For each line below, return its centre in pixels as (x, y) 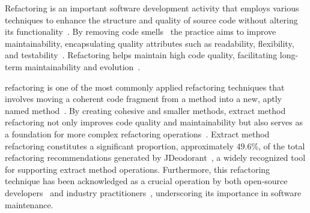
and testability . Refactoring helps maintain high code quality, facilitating (141, 55)
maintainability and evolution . (83, 66)
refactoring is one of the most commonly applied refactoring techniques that (145, 87)
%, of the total (278, 145)
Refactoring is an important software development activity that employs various (152, 8)
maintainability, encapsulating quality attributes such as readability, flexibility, (150, 43)
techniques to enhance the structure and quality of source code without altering (151, 19)
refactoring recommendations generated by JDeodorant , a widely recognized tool (155, 157)
